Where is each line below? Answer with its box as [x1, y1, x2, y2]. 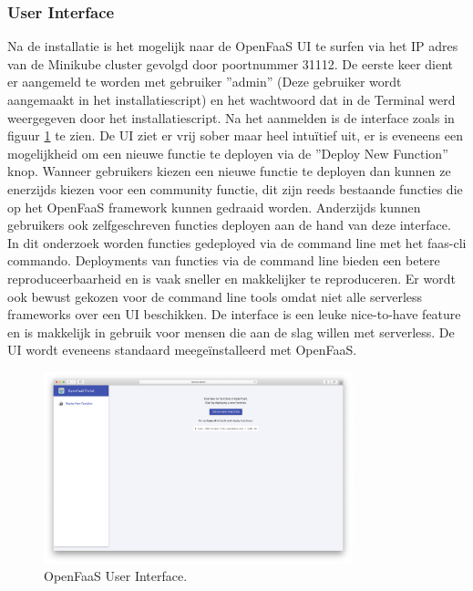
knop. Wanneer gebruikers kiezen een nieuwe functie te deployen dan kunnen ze [7, 161, 451, 181]
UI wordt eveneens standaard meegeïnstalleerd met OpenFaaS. [7, 340, 357, 359]
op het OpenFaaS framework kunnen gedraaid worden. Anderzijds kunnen [7, 197, 421, 216]
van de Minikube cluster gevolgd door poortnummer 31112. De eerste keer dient [7, 54, 454, 73]
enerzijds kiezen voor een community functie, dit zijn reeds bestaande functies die [7, 179, 463, 198]
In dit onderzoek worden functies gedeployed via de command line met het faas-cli [7, 233, 467, 252]
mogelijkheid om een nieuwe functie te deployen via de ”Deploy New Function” [7, 143, 448, 162]
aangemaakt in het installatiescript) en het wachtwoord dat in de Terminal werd [7, 90, 456, 109]
